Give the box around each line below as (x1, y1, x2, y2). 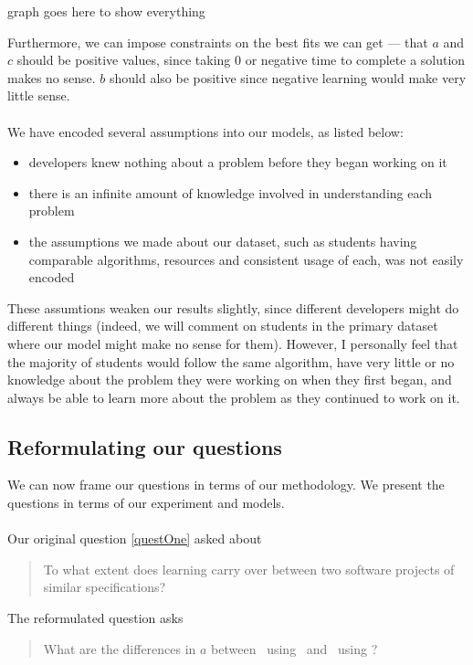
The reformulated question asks (7, 608, 184, 628)
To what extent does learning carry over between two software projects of (43, 559, 455, 578)
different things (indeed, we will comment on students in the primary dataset (7, 316, 438, 335)
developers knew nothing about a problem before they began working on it (28, 153, 447, 172)
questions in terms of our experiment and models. (7, 493, 285, 512)
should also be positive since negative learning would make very (109, 68, 467, 87)
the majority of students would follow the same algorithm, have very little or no (7, 352, 455, 371)
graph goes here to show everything (7, 2, 205, 20)
